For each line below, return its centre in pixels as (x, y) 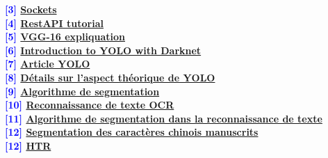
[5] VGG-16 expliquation (65, 37)
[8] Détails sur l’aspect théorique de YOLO (110, 77)
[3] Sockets (31, 9)
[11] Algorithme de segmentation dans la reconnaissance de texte (164, 118)
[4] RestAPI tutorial (54, 23)
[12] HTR (28, 145)
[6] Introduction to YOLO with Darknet (103, 50)
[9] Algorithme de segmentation (82, 91)
